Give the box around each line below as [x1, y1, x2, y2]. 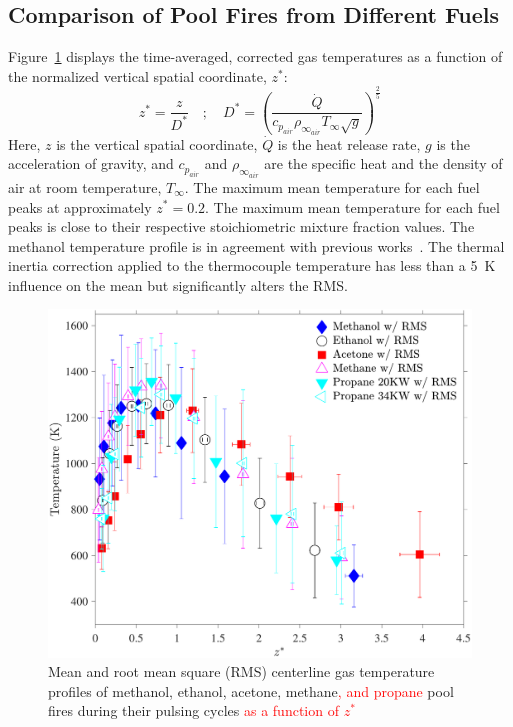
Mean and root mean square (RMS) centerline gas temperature [48, 661, 435, 682]
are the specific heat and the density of [264, 153, 503, 174]
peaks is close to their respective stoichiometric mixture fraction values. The [8, 216, 475, 237]
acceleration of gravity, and [8, 153, 174, 174]
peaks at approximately [8, 196, 152, 217]
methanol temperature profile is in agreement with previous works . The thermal [8, 235, 505, 256]
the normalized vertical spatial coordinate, [8, 65, 267, 86]
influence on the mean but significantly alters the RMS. [8, 274, 348, 295]
